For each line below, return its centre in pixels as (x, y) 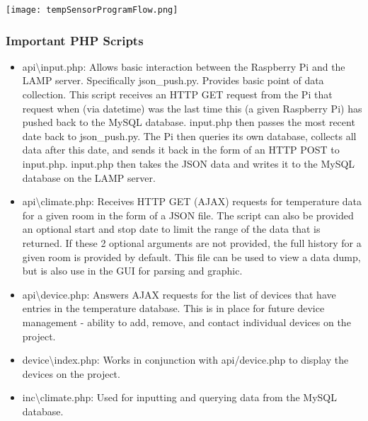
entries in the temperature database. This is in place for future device (173, 308)
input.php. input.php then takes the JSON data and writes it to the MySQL (189, 164)
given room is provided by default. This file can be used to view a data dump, (191, 256)
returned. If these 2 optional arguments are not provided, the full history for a (192, 243)
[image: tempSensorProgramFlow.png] (92, 10)
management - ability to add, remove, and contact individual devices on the (186, 322)
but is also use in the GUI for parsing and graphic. (132, 271)
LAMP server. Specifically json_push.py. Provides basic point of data (173, 80)
